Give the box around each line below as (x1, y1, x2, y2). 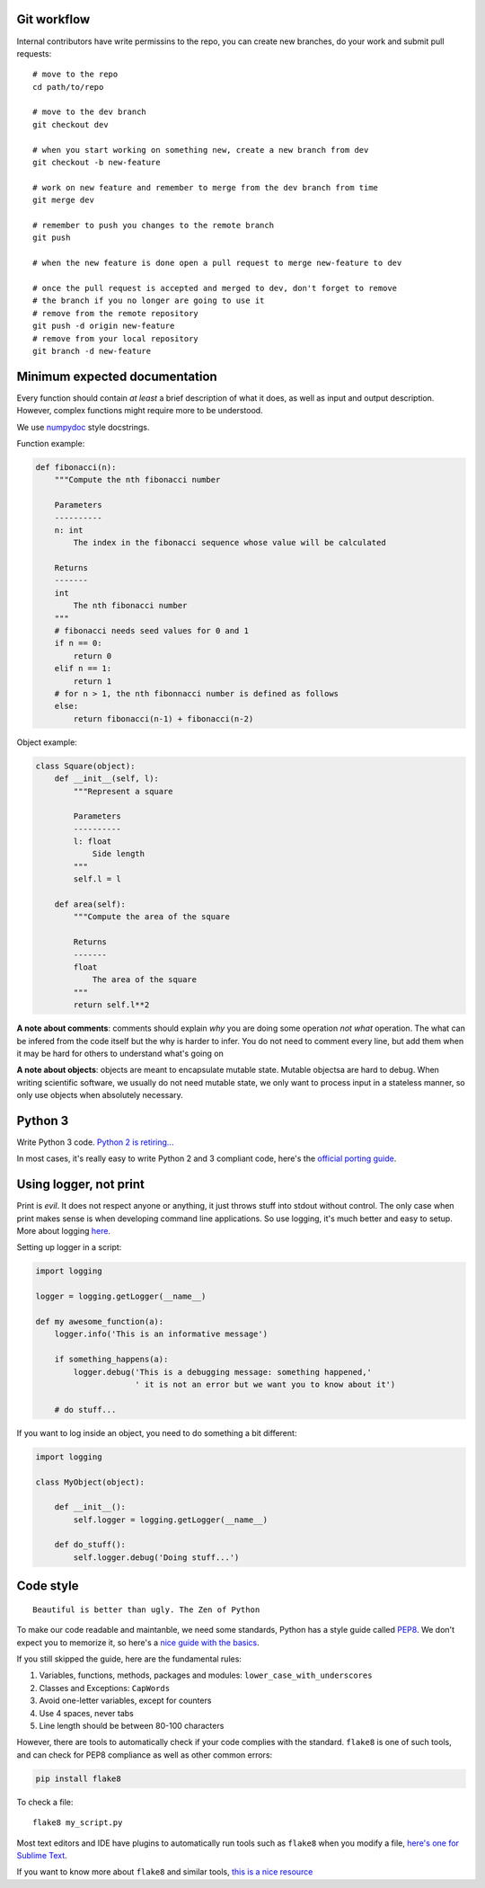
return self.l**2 (73, 1000, 150, 1010)
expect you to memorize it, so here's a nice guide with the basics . (16, 1636, 260, 1648)
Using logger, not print (16, 1177, 145, 1192)
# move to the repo (32, 69, 119, 80)
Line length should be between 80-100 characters (39, 1720, 225, 1731)
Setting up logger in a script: (16, 1242, 122, 1253)
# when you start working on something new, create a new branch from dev (32, 145, 369, 155)
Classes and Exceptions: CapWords (39, 1682, 171, 1693)
